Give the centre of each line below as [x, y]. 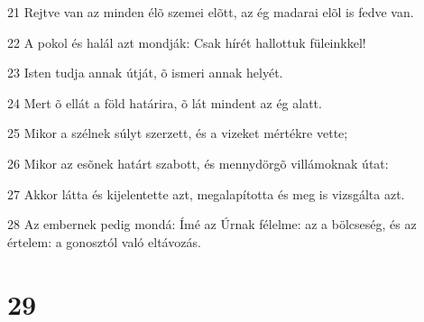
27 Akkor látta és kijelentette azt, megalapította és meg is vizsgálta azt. [206, 193]
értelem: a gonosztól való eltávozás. [104, 241]
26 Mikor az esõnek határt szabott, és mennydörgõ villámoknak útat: [198, 163]
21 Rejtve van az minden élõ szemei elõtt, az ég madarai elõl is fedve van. [211, 12]
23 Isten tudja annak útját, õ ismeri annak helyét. [145, 73]
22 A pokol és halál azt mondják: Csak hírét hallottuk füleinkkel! [187, 42]
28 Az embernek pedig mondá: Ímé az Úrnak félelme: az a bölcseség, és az [212, 224]
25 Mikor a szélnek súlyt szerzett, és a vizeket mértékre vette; [178, 133]
